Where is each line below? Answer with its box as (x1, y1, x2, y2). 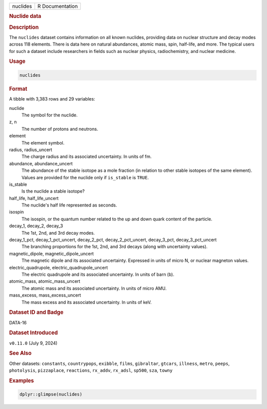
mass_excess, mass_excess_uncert (9, 292, 81, 298)
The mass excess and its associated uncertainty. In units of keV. (21, 299, 152, 305)
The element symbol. (21, 140, 65, 146)
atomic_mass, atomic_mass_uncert (9, 278, 81, 284)
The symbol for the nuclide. (21, 112, 78, 118)
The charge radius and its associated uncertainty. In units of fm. (21, 153, 152, 159)
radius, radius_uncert (9, 147, 52, 153)
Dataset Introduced (9, 329, 58, 336)
